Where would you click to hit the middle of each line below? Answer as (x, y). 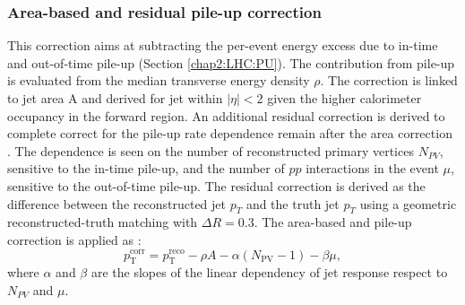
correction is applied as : (74, 239)
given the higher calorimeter (344, 98)
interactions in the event (372, 168)
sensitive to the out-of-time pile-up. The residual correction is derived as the (216, 185)
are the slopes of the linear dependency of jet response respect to (269, 272)
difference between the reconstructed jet (116, 203)
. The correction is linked (389, 80)
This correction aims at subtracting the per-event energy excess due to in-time (223, 45)
